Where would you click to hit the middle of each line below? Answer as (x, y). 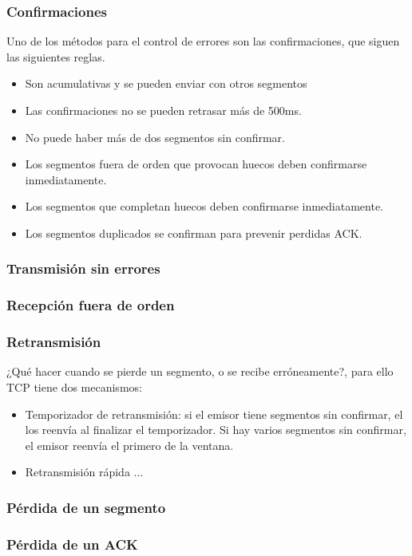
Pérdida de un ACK (72, 544)
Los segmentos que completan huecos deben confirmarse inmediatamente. (204, 206)
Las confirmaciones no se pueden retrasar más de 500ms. (163, 110)
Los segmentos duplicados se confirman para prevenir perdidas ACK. (194, 233)
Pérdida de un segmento (86, 507)
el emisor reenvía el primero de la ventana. (129, 445)
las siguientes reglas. (56, 56)
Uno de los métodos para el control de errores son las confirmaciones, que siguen (203, 41)
